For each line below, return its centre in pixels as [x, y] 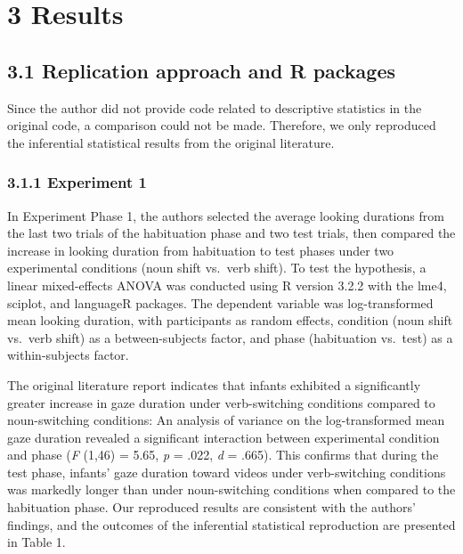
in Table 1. [37, 542]
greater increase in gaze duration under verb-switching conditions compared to [221, 402]
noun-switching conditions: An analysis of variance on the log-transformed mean [226, 420]
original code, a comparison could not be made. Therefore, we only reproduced [222, 125]
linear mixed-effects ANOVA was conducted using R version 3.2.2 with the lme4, [227, 285]
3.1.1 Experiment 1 [77, 182]
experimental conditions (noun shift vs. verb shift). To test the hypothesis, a [217, 268]
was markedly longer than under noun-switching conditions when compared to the [231, 489]
